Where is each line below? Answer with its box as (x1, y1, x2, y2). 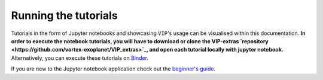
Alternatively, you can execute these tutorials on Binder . (11, 54, 149, 62)
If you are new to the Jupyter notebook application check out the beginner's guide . (11, 65, 215, 72)
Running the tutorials (11, 9, 118, 22)
